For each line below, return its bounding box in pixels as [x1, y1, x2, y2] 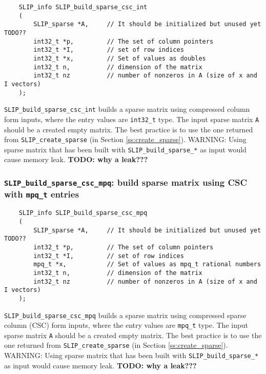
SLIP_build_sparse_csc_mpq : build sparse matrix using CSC [4, 175, 248, 188]
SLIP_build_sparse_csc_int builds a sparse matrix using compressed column [4, 104, 250, 114]
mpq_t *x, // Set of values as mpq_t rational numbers [33, 261, 261, 268]
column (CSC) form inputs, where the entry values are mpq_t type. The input [4, 320, 248, 330]
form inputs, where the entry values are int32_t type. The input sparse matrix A [4, 113, 259, 124]
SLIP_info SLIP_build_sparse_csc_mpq [18, 209, 148, 217]
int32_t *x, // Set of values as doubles [33, 54, 206, 62]
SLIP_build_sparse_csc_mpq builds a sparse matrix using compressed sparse [4, 309, 247, 320]
